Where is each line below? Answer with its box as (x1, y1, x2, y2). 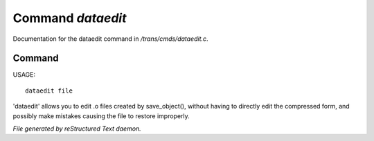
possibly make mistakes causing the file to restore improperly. (12, 111, 190, 120)
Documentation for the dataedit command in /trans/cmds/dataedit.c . (12, 35, 208, 43)
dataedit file (25, 86, 73, 95)
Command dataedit (12, 10, 127, 26)
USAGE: (12, 70, 36, 79)
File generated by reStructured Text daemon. (12, 124, 141, 133)
